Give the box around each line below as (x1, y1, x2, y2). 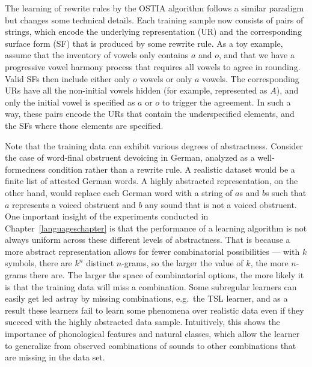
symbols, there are (5, 257, 72, 269)
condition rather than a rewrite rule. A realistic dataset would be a (48, 163, 295, 175)
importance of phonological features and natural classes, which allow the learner (5, 327, 300, 340)
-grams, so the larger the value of (121, 257, 243, 269)
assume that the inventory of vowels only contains (5, 49, 189, 61)
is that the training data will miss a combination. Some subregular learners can (5, 280, 297, 293)
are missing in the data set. (5, 351, 105, 363)
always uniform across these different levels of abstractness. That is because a (5, 233, 290, 246)
